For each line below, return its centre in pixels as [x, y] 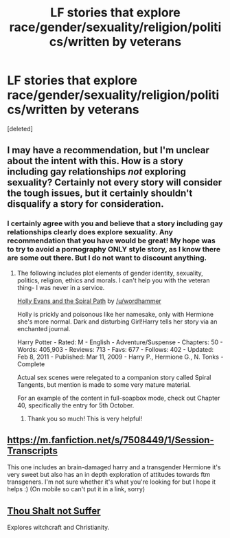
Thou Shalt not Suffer [54, 511]
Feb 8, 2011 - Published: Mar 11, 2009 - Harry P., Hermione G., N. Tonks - [120, 357]
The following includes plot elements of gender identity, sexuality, [110, 273]
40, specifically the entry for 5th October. [76, 405]
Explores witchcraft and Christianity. [58, 528]
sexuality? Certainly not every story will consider [115, 182]
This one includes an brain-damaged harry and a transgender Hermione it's [114, 467]
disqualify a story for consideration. [85, 204]
